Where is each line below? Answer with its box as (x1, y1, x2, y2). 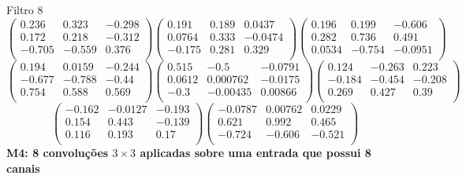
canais (6, 159, 40, 176)
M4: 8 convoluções (6, 144, 109, 161)
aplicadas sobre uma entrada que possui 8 (140, 144, 371, 161)
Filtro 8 (6, 2, 43, 17)
